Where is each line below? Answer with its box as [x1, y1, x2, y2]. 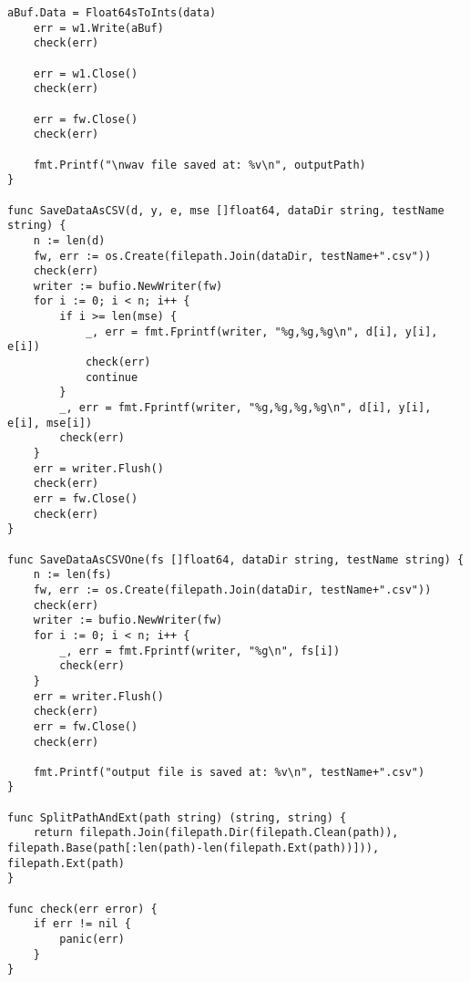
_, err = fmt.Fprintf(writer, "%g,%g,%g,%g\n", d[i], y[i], [59, 401, 432, 415]
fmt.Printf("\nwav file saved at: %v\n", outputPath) [33, 158, 366, 171]
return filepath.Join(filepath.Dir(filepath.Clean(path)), [33, 826, 399, 840]
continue [85, 370, 138, 384]
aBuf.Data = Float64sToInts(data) [7, 6, 217, 19]
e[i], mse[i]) [7, 416, 93, 429]
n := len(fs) [33, 568, 112, 582]
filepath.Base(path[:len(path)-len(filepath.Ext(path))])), [7, 842, 380, 855]
